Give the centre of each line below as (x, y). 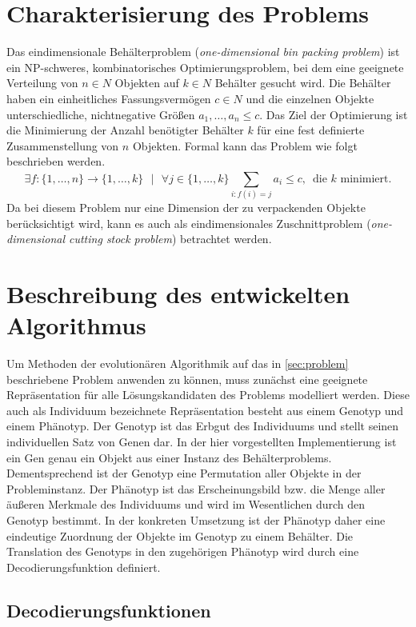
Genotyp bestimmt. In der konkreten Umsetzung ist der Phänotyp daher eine (196, 520)
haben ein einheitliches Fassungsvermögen (109, 98)
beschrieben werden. (56, 161)
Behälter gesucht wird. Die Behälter (303, 83)
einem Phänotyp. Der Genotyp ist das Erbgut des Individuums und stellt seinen (203, 426)
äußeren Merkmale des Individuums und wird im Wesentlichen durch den (186, 504)
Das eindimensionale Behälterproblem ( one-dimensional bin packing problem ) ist (203, 52)
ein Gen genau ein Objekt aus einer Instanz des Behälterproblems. (169, 457)
